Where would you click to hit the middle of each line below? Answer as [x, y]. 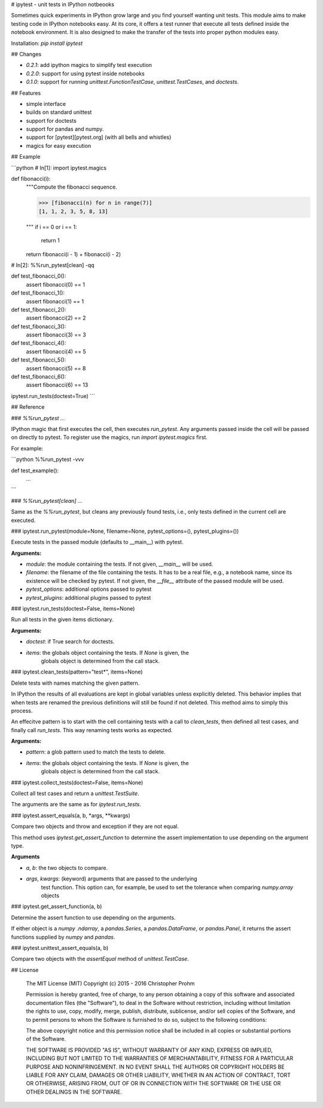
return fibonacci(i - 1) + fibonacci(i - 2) [74, 254]
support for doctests [51, 120]
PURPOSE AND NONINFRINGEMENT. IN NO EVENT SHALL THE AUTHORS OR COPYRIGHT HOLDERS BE [155, 1067]
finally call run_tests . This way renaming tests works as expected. [92, 730]
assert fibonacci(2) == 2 [56, 318]
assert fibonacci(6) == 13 [57, 385]
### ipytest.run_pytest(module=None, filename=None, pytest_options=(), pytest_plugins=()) [125, 531]
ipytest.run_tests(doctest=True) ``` [53, 396]
